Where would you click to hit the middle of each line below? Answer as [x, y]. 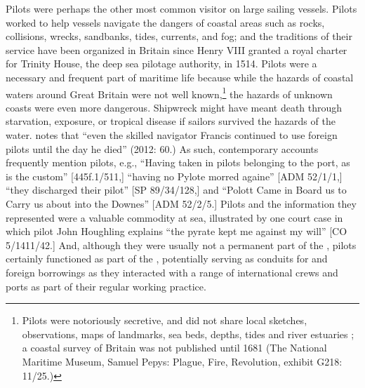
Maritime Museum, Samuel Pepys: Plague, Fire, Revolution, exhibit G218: [182, 361]
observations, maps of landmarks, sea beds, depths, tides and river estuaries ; [188, 334]
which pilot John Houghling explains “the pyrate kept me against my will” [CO [177, 231]
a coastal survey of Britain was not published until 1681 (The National [174, 348]
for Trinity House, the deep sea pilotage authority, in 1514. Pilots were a [161, 63]
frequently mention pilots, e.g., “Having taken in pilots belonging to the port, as [178, 162]
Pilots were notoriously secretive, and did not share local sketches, [165, 320]
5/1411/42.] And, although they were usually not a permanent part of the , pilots [181, 245]
